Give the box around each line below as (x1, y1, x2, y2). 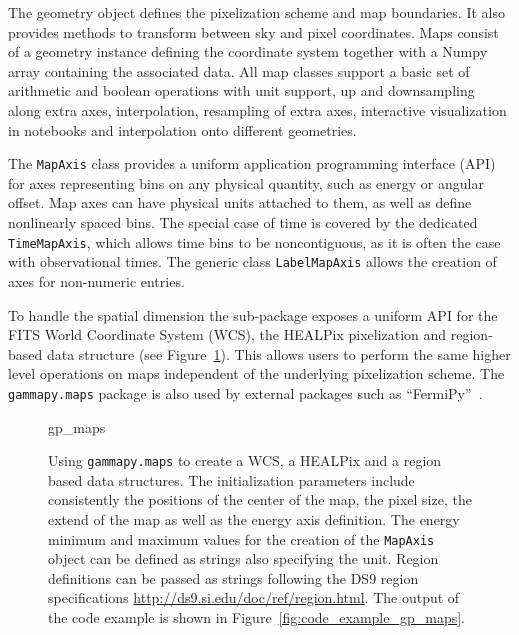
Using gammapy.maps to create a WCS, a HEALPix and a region (48, 450, 442, 471)
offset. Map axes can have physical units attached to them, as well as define (8, 192, 472, 213)
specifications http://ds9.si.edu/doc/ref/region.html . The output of (48, 587, 460, 608)
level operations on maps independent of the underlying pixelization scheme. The (8, 363, 505, 384)
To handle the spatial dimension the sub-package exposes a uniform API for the (8, 304, 498, 325)
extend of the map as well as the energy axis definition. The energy (48, 508, 460, 529)
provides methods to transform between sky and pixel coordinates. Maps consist (8, 21, 499, 42)
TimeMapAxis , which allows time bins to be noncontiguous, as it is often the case (8, 231, 501, 252)
